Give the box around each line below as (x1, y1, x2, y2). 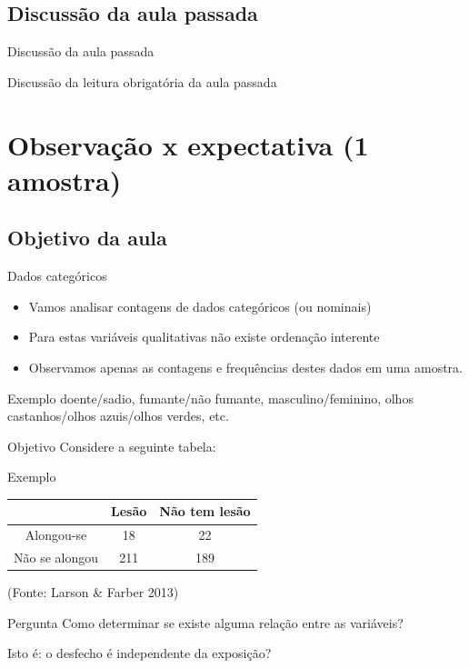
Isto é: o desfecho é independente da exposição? (7, 643, 272, 663)
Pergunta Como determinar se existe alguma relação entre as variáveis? (7, 613, 404, 632)
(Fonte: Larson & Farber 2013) (7, 583, 179, 602)
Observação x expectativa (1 (7, 125, 369, 163)
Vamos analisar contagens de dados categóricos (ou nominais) (28, 296, 372, 315)
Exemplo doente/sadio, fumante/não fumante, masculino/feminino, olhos (7, 388, 414, 407)
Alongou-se (25, 525, 87, 544)
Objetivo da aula (7, 224, 167, 252)
